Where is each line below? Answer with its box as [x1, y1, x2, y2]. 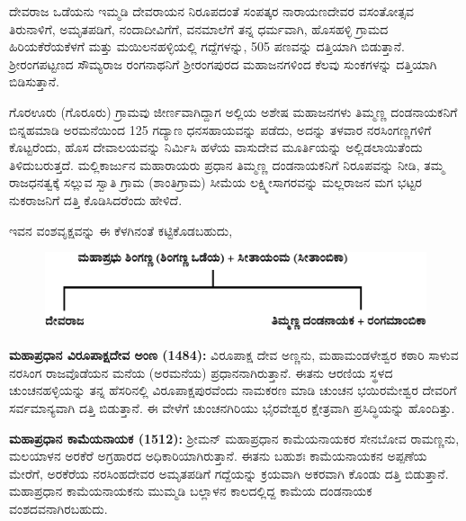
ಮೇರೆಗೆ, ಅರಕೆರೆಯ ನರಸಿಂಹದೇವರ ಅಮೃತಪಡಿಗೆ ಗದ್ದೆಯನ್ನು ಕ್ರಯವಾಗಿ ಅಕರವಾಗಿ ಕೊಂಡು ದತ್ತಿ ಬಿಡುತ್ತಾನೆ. [9, 463, 449, 482]
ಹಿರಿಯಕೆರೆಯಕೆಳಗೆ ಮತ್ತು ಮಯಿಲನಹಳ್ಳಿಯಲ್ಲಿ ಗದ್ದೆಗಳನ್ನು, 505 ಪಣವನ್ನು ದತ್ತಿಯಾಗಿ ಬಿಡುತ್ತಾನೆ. [9, 37, 405, 56]
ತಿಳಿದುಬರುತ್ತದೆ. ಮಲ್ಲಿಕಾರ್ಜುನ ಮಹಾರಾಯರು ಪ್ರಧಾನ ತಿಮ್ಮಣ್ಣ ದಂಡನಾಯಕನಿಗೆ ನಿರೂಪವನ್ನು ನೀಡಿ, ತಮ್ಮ [9, 155, 444, 174]
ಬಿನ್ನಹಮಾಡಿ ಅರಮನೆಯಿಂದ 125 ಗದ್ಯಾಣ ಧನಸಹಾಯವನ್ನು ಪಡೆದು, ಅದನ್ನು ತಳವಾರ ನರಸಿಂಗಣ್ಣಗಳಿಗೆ [9, 120, 432, 139]
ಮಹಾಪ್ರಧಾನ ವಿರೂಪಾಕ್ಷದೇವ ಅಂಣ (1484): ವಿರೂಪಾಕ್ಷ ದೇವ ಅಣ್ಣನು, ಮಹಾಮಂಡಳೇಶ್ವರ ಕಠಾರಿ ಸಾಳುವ [9, 346, 459, 364]
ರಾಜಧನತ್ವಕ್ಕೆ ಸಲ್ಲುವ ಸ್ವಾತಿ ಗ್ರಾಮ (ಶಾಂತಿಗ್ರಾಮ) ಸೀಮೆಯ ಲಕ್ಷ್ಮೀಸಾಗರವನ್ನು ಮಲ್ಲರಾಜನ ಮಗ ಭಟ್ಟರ [9, 173, 422, 192]
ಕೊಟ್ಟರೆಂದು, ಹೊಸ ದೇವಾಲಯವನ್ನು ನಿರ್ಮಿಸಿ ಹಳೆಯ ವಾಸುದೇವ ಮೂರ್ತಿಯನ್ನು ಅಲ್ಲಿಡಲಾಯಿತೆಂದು [9, 138, 423, 157]
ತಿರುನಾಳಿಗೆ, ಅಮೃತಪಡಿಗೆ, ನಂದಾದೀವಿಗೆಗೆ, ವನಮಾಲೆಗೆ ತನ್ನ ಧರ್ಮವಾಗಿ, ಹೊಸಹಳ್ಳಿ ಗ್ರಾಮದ [9, 19, 389, 38]
